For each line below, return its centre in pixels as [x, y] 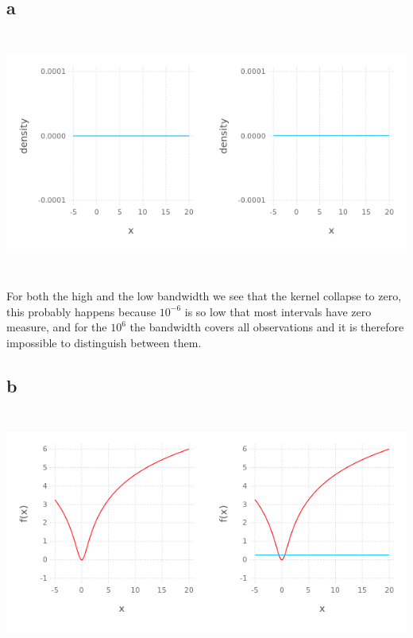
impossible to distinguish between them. [104, 342]
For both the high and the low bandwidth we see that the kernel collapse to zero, [204, 296]
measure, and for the [57, 327]
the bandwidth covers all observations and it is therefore [267, 327]
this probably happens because [81, 311]
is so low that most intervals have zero [278, 311]
